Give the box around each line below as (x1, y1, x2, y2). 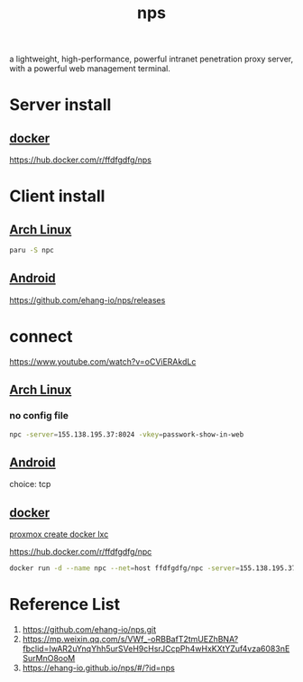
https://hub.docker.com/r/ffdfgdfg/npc (9, 547, 152, 557)
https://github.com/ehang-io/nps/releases (9, 294, 166, 305)
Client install (9, 186, 106, 207)
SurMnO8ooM (22, 652, 76, 663)
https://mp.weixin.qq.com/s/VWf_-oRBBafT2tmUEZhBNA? (22, 633, 239, 644)
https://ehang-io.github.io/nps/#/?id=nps (22, 662, 176, 673)
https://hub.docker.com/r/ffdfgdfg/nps (9, 154, 151, 165)
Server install (9, 95, 112, 115)
